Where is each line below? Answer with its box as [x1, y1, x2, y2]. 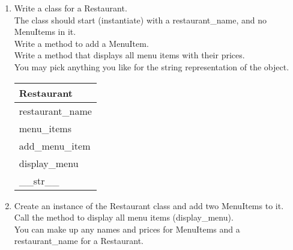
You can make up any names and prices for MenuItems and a [14, 222, 240, 235]
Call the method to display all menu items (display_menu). [14, 211, 234, 224]
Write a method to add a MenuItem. [14, 37, 149, 49]
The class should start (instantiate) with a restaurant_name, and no [14, 13, 267, 26]
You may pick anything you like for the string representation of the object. [14, 60, 289, 73]
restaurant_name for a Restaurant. [14, 234, 143, 247]
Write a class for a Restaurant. [14, 2, 127, 14]
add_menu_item [19, 138, 91, 153]
